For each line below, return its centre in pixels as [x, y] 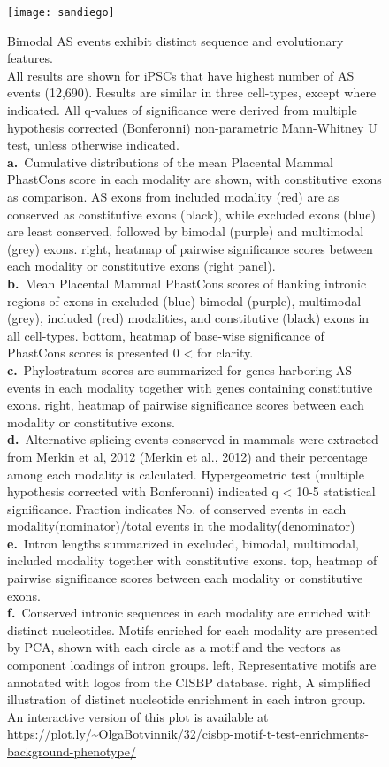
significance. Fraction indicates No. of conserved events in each [177, 508]
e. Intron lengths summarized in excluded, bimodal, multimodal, [183, 543]
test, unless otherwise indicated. [93, 145]
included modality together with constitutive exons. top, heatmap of [192, 560]
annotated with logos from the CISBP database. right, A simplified [189, 682]
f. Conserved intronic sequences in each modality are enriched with [190, 613]
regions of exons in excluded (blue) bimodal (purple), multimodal [184, 300]
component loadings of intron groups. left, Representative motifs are [192, 665]
